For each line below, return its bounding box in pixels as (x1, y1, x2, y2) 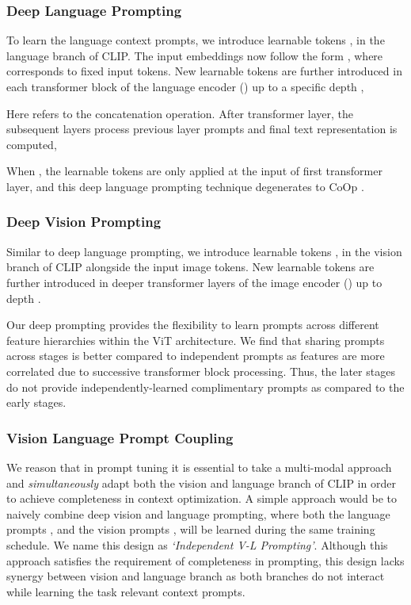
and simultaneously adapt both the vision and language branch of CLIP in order (6, 474, 396, 491)
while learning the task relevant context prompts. (6, 583, 245, 599)
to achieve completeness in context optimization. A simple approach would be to (6, 490, 397, 507)
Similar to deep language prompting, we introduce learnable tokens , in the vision (6, 243, 402, 259)
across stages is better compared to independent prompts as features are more (6, 347, 385, 364)
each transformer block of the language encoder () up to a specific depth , (6, 78, 364, 94)
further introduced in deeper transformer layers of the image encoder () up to (6, 274, 382, 290)
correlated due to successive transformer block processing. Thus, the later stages (6, 362, 395, 379)
